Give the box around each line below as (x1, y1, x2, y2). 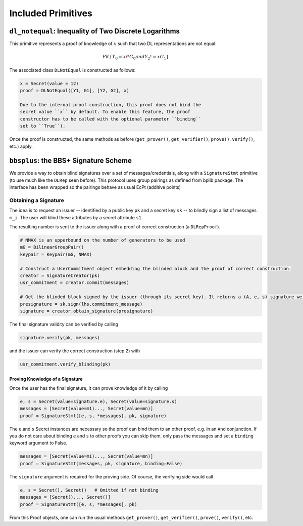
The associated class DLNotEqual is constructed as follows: (9, 67, 136, 73)
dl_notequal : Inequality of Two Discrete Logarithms (9, 27, 180, 35)
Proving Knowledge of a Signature (9, 376, 83, 382)
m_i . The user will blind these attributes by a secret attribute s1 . (9, 214, 143, 220)
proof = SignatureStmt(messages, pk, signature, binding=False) (20, 461, 183, 466)
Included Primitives (9, 8, 93, 19)
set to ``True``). (20, 123, 66, 129)
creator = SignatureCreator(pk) (20, 273, 100, 278)
